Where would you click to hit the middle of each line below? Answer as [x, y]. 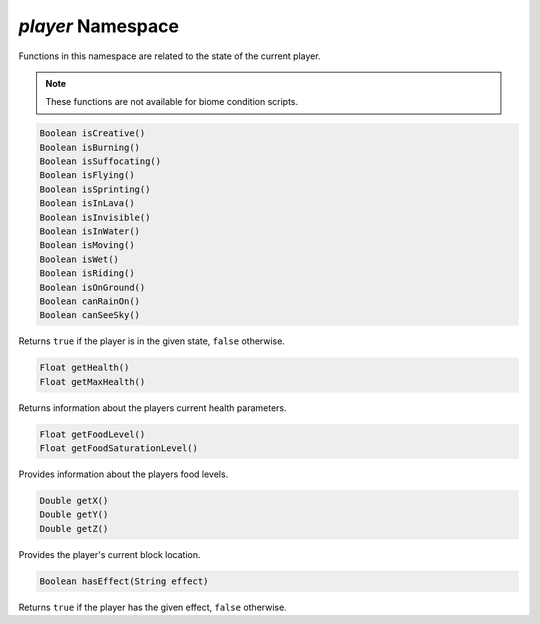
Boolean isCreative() [92, 133]
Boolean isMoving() [87, 245]
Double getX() [74, 501]
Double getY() [74, 514]
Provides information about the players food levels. [123, 474]
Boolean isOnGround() [92, 287]
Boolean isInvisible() [95, 217]
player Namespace [99, 26]
